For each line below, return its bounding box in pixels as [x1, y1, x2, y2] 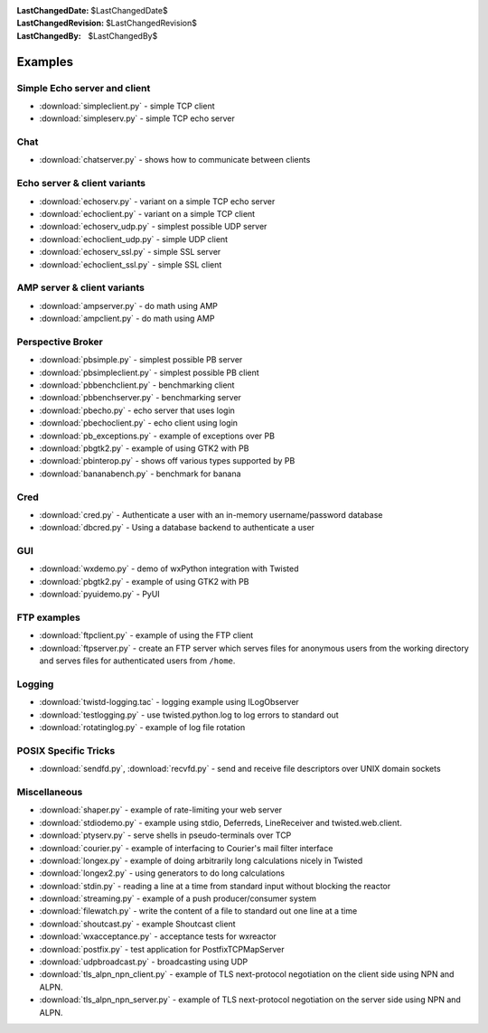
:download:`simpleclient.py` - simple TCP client [39, 100, 216, 111]
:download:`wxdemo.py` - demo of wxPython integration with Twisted [39, 563, 299, 574]
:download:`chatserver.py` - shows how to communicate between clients [39, 155, 311, 165]
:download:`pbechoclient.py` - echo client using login [39, 418, 239, 428]
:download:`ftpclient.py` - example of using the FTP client [39, 630, 254, 641]
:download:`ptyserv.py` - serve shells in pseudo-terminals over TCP [39, 830, 292, 840]
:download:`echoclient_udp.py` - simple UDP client [39, 233, 229, 244]
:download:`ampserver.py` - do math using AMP [39, 300, 219, 311]
